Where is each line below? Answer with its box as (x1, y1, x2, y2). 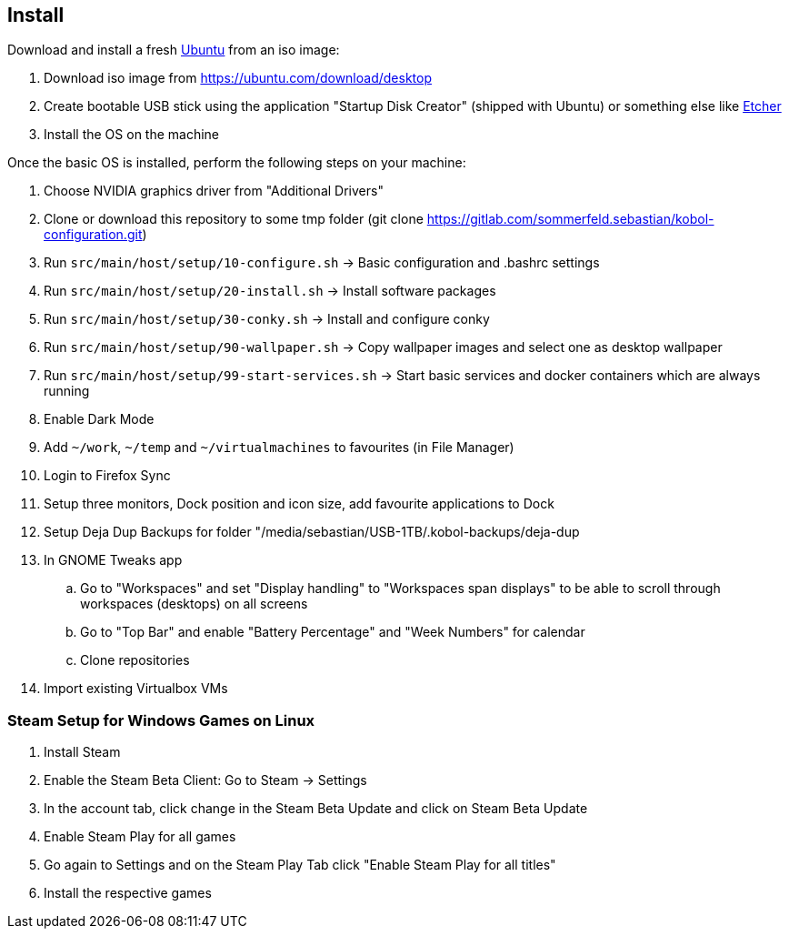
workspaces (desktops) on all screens (80, 596, 308, 612)
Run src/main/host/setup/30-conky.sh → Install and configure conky (44, 311, 490, 327)
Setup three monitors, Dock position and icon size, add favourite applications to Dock (44, 496, 554, 512)
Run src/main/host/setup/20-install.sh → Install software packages (44, 283, 496, 299)
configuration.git (44, 226, 143, 243)
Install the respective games (44, 885, 212, 901)
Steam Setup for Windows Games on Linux (7, 710, 315, 730)
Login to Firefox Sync (44, 468, 171, 484)
